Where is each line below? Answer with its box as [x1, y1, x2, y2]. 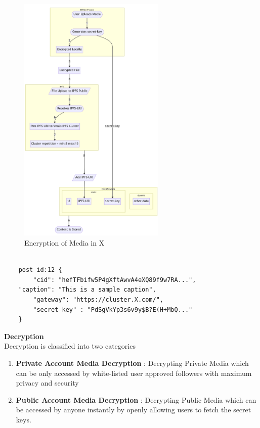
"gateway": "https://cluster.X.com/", [33, 296, 163, 303]
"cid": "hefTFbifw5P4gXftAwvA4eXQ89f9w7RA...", [33, 276, 196, 283]
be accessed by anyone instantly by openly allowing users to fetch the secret [16, 404, 251, 415]
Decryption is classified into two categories [4, 341, 136, 351]
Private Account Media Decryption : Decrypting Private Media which [16, 357, 249, 368]
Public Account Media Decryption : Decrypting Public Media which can [16, 394, 256, 405]
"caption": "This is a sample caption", [18, 286, 156, 294]
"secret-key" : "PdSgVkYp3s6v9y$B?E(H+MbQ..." [33, 306, 193, 313]
